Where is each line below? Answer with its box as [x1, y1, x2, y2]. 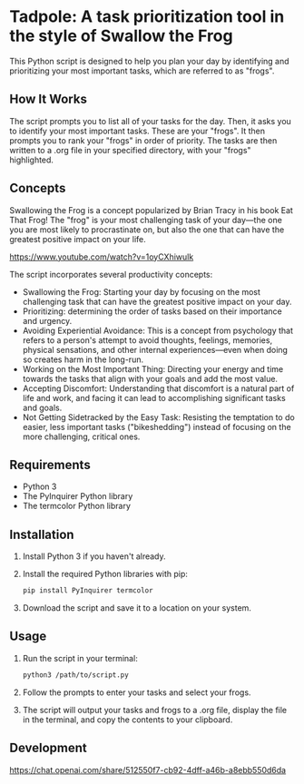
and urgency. [22, 315, 73, 326]
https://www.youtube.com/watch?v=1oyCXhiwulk [9, 251, 194, 262]
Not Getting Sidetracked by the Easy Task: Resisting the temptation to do [22, 411, 295, 423]
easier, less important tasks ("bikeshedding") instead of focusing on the [22, 421, 292, 432]
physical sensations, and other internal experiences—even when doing [22, 344, 289, 355]
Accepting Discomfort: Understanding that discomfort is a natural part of [22, 383, 295, 394]
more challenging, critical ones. [22, 431, 141, 442]
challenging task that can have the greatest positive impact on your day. [22, 296, 292, 307]
